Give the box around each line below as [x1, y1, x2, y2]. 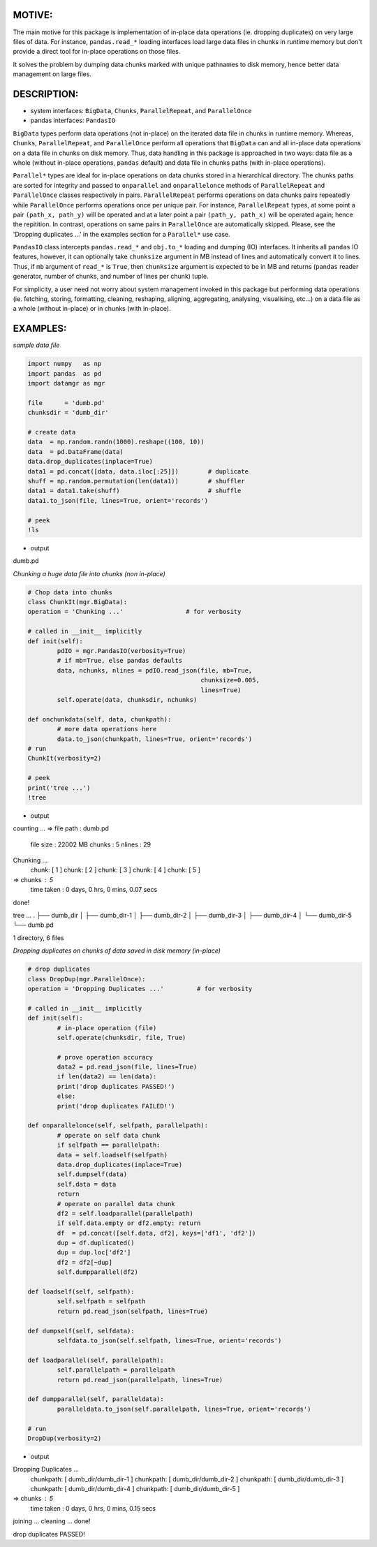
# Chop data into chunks [27, 588, 113, 596]
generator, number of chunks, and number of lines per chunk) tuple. [13, 272, 209, 281]
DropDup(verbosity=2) [27, 1434, 102, 1442]
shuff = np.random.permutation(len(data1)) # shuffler [27, 477, 245, 485]
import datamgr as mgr [27, 379, 105, 388]
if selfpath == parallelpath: [57, 1141, 161, 1149]
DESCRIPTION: [13, 88, 79, 100]
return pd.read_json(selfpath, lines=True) [57, 1307, 209, 1315]
